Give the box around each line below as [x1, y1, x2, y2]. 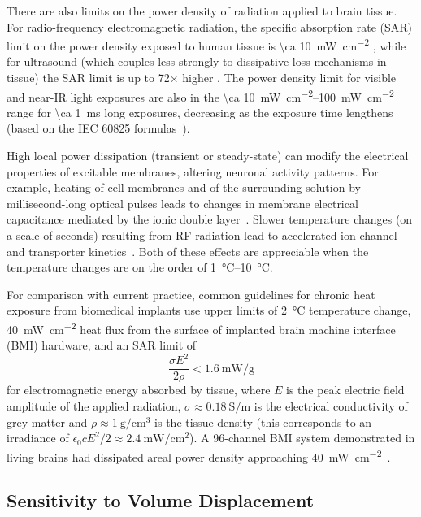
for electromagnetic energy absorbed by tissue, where [7, 381, 271, 398]
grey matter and [7, 413, 88, 430]
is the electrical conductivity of [254, 398, 408, 414]
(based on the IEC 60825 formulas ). [7, 119, 190, 137]
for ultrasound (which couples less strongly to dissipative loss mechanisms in [7, 53, 387, 70]
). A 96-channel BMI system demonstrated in [189, 429, 415, 446]
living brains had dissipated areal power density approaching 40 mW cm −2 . [7, 445, 391, 465]
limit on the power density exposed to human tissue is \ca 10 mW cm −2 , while [7, 35, 406, 54]
